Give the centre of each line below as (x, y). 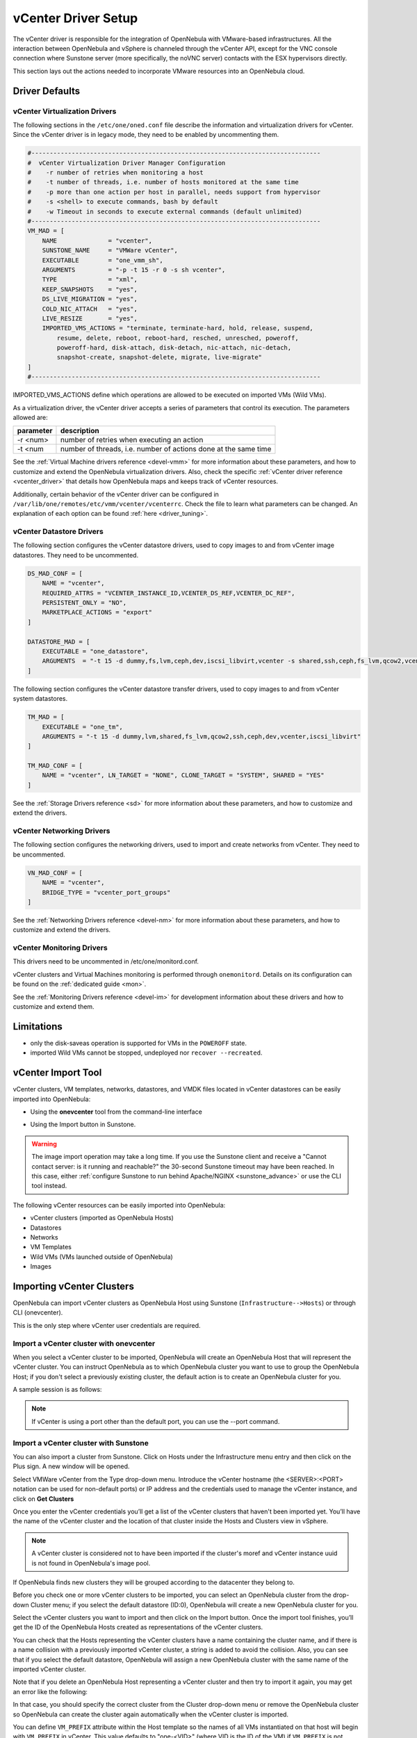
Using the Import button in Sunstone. (83, 1124)
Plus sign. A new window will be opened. (71, 1466)
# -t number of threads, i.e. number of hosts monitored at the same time (163, 182)
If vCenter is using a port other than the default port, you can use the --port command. (156, 1421)
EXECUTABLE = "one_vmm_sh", (103, 260)
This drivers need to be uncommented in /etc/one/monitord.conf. (106, 961)
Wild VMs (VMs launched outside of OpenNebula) (101, 1257)
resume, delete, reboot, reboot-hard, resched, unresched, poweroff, (178, 338)
